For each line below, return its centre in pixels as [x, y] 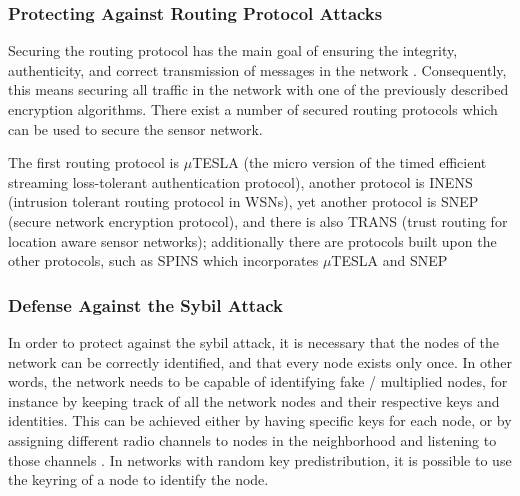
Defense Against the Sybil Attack [146, 304]
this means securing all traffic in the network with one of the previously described [258, 89]
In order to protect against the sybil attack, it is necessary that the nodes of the [253, 341]
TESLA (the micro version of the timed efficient [339, 162]
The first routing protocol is [94, 162]
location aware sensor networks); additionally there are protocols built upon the [252, 240]
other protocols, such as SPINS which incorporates [163, 260]
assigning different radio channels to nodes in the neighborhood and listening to [252, 439]
